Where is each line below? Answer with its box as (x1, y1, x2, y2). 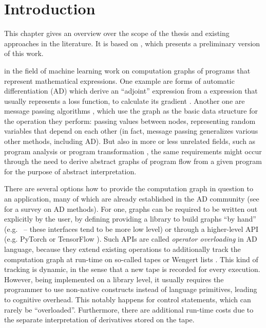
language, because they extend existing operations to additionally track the (4, 244, 241, 254)
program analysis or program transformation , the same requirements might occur (4, 145, 262, 156)
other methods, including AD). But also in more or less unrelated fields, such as (4, 136, 256, 147)
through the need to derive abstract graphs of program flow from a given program (4, 156, 262, 167)
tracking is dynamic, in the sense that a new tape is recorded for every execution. (4, 264, 260, 275)
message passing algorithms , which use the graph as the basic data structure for (4, 105, 258, 116)
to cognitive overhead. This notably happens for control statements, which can (4, 294, 251, 304)
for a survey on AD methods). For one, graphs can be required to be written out (4, 203, 258, 214)
